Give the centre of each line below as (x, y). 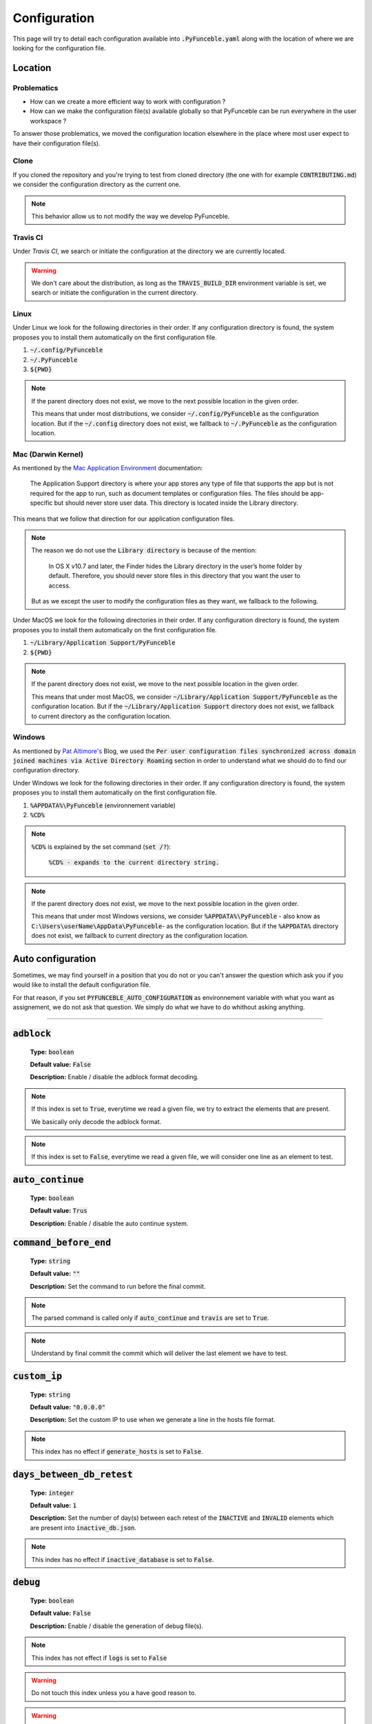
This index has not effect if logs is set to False (99, 1658)
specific (41, 503)
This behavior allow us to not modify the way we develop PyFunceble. (131, 216)
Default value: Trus (59, 1211)
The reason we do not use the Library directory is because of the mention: (144, 550)
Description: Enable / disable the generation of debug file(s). (116, 1626)
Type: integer (52, 1492)
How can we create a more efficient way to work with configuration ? (128, 102)
